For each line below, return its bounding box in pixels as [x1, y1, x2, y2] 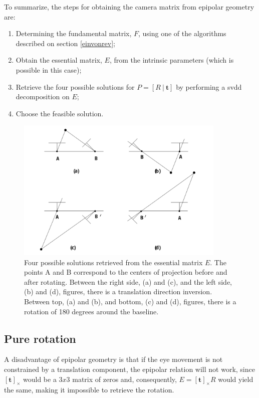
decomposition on [16, 91, 70, 102]
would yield [218, 373, 253, 384]
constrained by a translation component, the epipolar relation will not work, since [4, 364, 255, 374]
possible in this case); [16, 64, 82, 75]
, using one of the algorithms [138, 28, 226, 39]
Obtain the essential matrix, [16, 55, 102, 65]
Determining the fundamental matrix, [16, 28, 132, 39]
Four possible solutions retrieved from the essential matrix [24, 257, 203, 267]
